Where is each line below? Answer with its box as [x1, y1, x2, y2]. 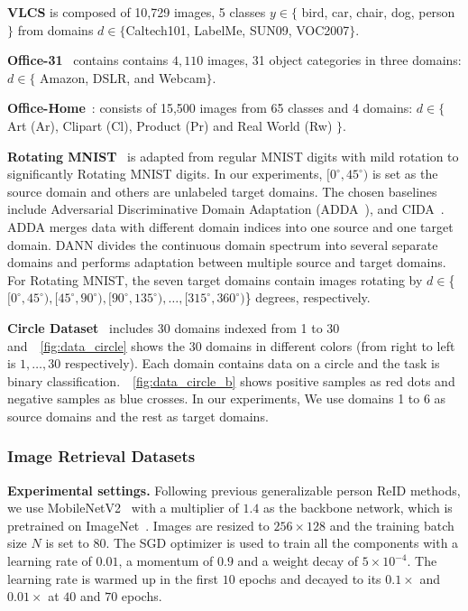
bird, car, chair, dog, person [301, 3, 455, 21]
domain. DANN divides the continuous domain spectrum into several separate [7, 235, 438, 254]
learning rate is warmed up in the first [7, 569, 219, 588]
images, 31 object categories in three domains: [206, 51, 462, 69]
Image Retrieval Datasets [7, 445, 196, 468]
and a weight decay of [237, 551, 358, 570]
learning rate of [7, 551, 92, 570]
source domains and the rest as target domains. [7, 406, 269, 425]
